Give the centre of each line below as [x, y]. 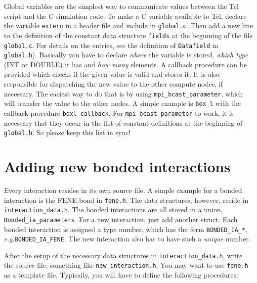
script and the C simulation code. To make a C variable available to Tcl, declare [125, 16]
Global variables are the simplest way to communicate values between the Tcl [121, 6]
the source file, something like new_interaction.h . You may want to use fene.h [126, 265]
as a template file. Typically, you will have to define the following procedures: [121, 275]
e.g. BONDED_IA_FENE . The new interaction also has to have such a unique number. [127, 239]
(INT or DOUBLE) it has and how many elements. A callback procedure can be [126, 64]
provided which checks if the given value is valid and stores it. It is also [112, 74]
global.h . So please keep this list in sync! [67, 132]
